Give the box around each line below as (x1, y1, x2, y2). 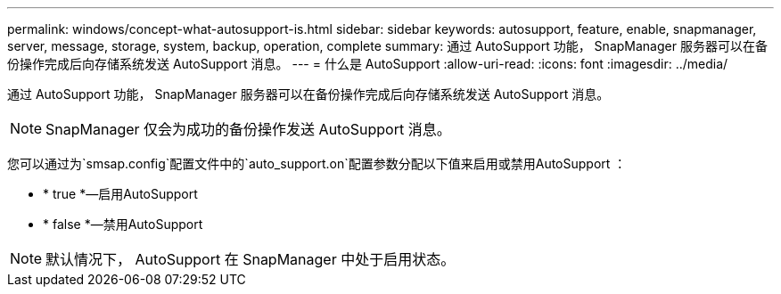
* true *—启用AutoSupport (43, 186, 198, 201)
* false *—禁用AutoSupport (43, 216, 203, 232)
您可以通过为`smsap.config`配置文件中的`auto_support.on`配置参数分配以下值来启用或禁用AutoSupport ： (7, 156, 627, 171)
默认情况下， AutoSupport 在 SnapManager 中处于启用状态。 (45, 250, 456, 268)
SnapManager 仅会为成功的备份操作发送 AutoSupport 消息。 (45, 120, 451, 138)
